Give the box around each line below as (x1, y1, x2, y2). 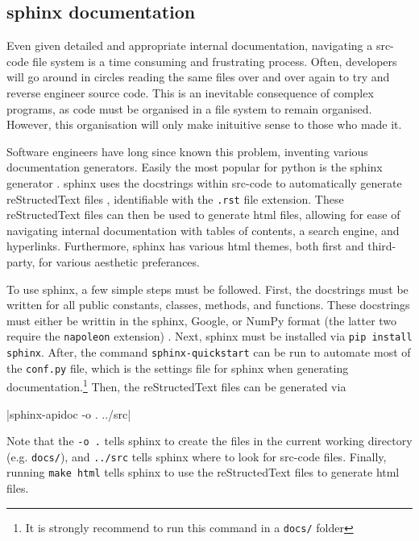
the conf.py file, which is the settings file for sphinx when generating (6, 359, 349, 376)
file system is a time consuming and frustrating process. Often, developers (32, 52, 397, 69)
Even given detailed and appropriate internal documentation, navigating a (6, 37, 373, 54)
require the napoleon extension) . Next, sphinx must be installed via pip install (6, 328, 413, 345)
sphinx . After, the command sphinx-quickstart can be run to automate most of (6, 344, 411, 361)
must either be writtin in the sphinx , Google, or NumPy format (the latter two (6, 312, 397, 328)
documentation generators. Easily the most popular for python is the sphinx (6, 159, 383, 176)
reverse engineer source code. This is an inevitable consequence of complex (6, 84, 374, 101)
